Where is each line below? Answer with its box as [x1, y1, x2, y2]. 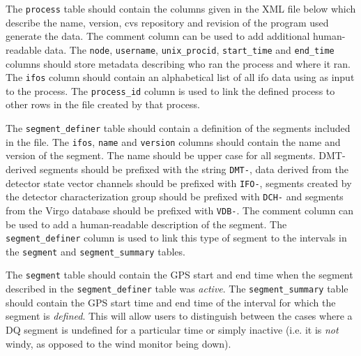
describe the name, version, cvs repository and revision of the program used [6, 15, 329, 29]
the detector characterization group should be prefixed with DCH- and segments [6, 189, 344, 204]
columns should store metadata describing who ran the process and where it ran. [6, 56, 351, 71]
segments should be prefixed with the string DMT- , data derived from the [40, 161, 348, 176]
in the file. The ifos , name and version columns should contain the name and [6, 134, 341, 149]
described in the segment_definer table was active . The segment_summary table [6, 281, 348, 296]
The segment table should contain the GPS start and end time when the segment [6, 267, 353, 282]
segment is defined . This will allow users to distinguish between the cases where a [6, 309, 353, 323]
